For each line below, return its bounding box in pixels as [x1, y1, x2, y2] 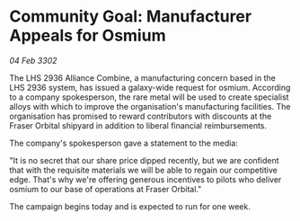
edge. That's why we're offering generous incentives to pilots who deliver [9, 173, 282, 185]
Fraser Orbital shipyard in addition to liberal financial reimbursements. [9, 119, 268, 131]
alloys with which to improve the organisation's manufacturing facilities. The [9, 101, 291, 111]
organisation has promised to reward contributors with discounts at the [9, 110, 272, 121]
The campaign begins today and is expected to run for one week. [9, 200, 251, 212]
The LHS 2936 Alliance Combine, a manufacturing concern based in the [9, 72, 276, 83]
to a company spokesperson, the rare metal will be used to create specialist [9, 92, 289, 102]
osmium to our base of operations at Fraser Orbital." [9, 183, 202, 194]
